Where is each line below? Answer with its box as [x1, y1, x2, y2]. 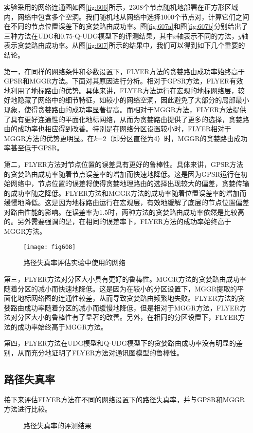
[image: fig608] [23, 243, 76, 250]
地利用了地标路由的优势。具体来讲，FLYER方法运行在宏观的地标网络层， [4, 85, 238, 95]
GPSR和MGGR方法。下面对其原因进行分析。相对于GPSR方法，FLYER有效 [4, 76, 243, 86]
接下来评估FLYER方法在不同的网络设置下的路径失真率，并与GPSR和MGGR [4, 394, 245, 404]
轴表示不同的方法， [177, 30, 238, 41]
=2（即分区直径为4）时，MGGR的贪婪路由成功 [97, 133, 248, 143]
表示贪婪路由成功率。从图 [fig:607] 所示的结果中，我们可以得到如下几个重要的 [4, 40, 245, 50]
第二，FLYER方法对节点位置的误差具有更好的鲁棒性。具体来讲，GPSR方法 [4, 159, 243, 169]
